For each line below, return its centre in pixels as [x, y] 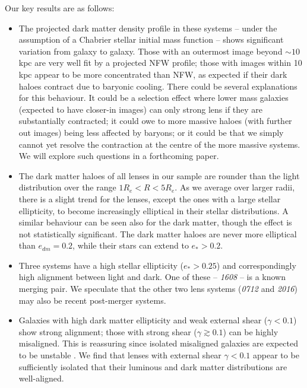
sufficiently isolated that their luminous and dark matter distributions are [153, 366]
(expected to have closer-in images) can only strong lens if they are [141, 109]
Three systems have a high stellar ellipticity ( [101, 265]
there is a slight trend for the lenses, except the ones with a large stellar [150, 198]
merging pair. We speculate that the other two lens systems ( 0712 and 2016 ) [158, 289]
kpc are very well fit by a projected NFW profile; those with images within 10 [160, 63]
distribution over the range [67, 187]
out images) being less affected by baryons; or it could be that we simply [151, 132]
